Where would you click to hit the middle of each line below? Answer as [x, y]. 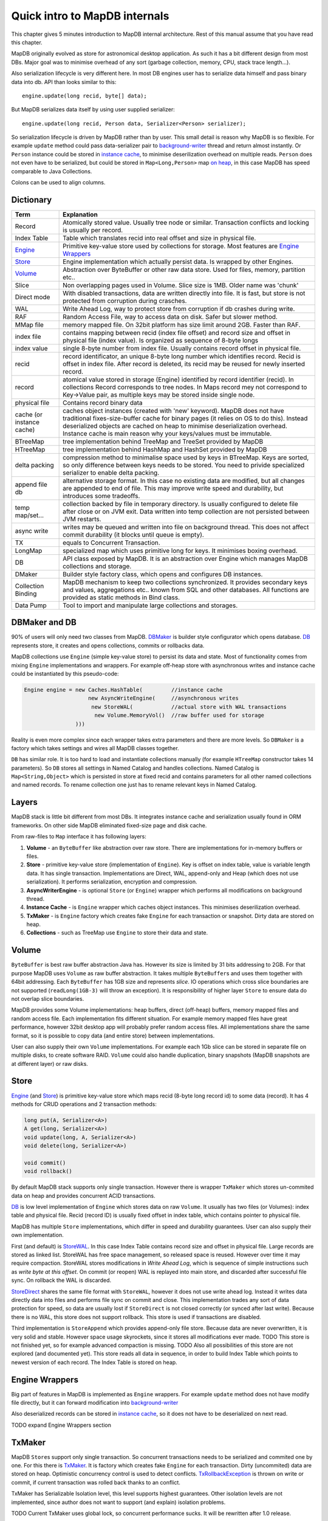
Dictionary [32, 200]
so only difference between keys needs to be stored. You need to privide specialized [184, 465]
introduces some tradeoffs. [101, 496]
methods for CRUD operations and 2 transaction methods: [84, 1104]
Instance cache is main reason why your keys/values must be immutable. [167, 433]
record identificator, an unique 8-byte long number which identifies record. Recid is [182, 356]
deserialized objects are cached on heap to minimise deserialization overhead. [175, 426]
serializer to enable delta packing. [111, 473]
